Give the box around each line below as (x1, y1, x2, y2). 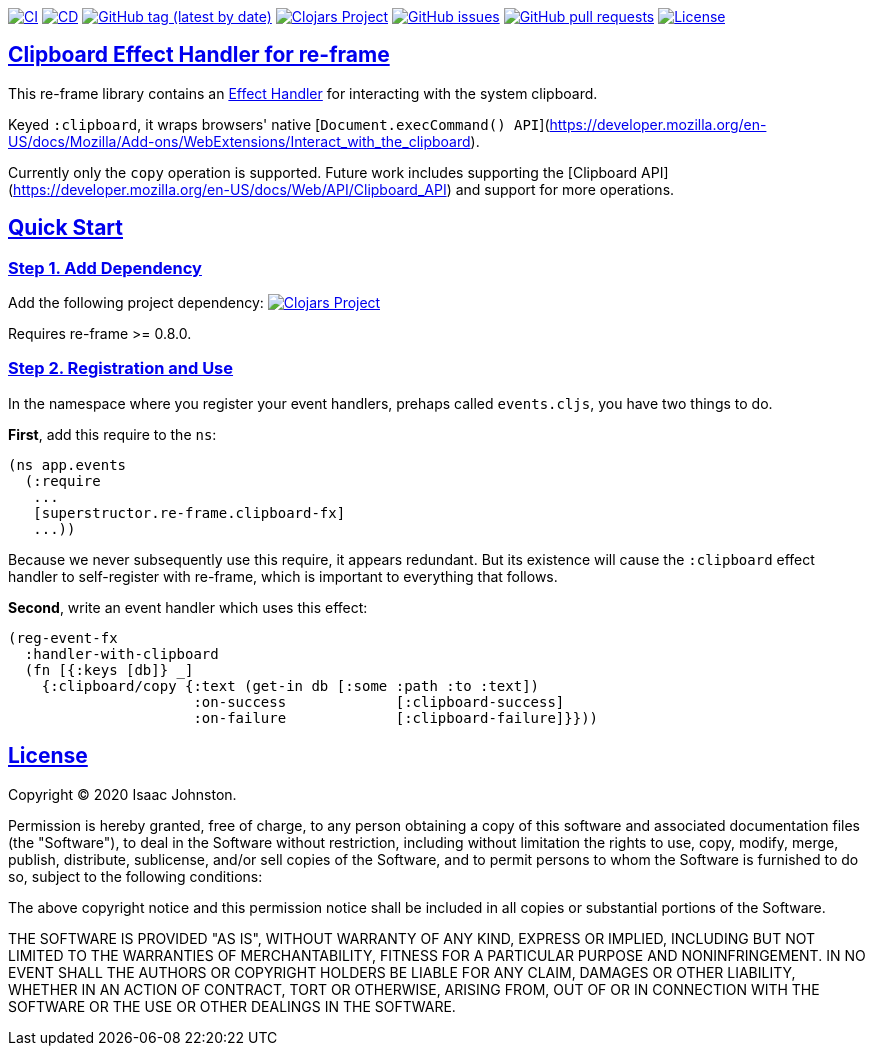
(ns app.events (8, 456, 127, 473)
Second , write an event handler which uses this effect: (8, 598, 368, 616)
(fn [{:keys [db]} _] (24, 661, 194, 678)
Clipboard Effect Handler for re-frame (8, 42, 390, 68)
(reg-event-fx (8, 629, 118, 646)
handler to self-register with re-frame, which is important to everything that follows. (8, 567, 558, 585)
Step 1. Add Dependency (8, 257, 202, 278)
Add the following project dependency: (8, 294, 264, 312)
